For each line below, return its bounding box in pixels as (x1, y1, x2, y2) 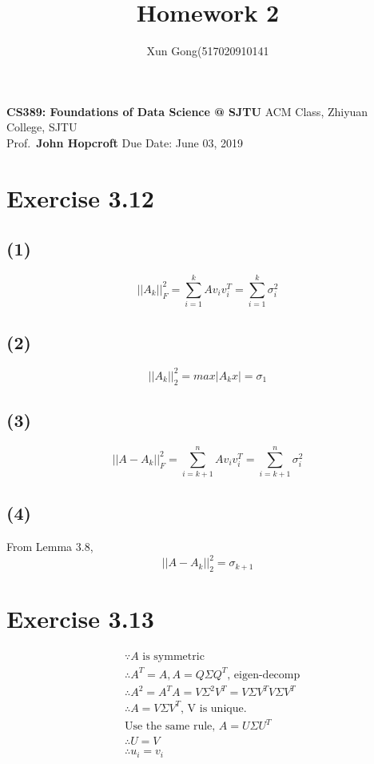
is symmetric (142, 651, 205, 663)
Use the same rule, (124, 721, 216, 733)
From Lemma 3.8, (6, 538, 93, 555)
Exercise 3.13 (6, 602, 154, 635)
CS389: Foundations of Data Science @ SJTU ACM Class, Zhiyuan (6, 103, 368, 119)
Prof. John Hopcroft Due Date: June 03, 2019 (6, 134, 244, 151)
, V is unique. (181, 702, 247, 714)
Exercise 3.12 (6, 181, 154, 214)
